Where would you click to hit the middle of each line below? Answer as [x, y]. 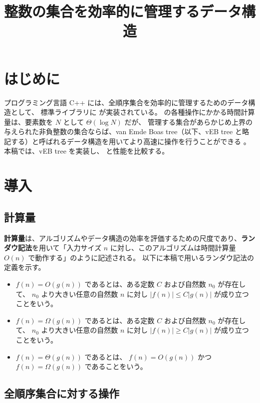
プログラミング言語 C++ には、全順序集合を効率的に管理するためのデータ [126, 102]
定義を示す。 [25, 267]
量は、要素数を [28, 121]
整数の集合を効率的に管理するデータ [123, 11]
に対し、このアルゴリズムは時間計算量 [173, 248]
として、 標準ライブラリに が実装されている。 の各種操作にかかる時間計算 [133, 112]
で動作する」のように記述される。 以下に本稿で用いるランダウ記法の [141, 257]
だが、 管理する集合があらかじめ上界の [188, 121]
